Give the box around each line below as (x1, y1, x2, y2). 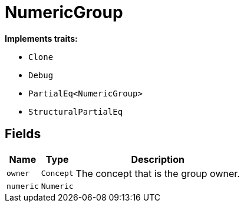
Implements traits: (5, 33, 78, 44)
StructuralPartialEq (28, 106, 123, 116)
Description (131, 153, 184, 165)
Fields (5, 126, 41, 142)
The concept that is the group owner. (75, 167, 240, 179)
